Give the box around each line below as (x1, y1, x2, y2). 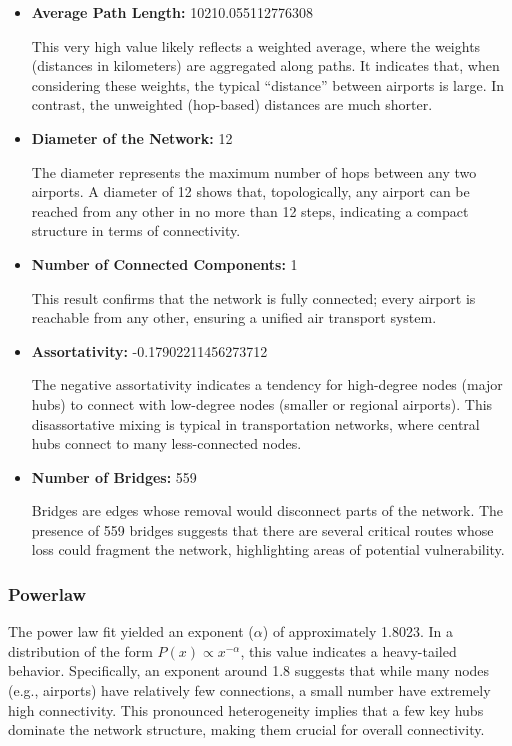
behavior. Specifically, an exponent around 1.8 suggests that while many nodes (8, 660, 490, 681)
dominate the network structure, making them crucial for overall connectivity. (8, 719, 485, 740)
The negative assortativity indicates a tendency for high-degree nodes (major (31, 374, 503, 395)
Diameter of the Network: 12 (31, 127, 233, 148)
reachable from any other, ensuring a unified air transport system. (31, 307, 437, 328)
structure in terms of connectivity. (31, 220, 241, 241)
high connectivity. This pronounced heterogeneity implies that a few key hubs (8, 699, 484, 720)
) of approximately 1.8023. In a (262, 621, 453, 642)
